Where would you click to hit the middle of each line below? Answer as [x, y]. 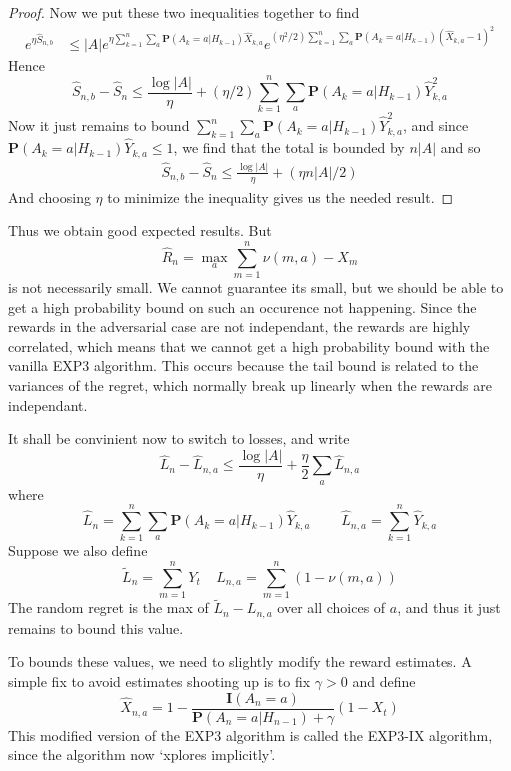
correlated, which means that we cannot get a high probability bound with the [249, 345]
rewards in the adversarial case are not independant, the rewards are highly [239, 326]
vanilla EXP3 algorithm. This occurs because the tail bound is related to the [243, 365]
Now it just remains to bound [99, 125]
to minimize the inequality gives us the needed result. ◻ [280, 196]
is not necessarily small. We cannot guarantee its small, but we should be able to [256, 287]
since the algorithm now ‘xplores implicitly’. [142, 754]
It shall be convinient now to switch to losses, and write [179, 438]
